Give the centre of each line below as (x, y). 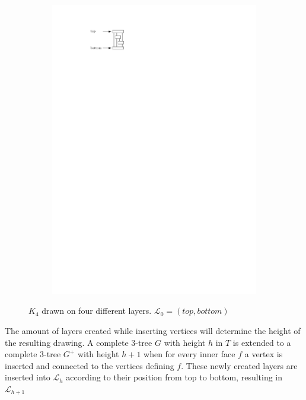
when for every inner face (189, 354)
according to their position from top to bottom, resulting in (174, 377)
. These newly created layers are (239, 365)
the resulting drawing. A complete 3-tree (79, 342)
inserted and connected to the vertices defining (90, 365)
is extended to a (262, 342)
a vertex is (264, 354)
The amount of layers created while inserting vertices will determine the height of (153, 330)
